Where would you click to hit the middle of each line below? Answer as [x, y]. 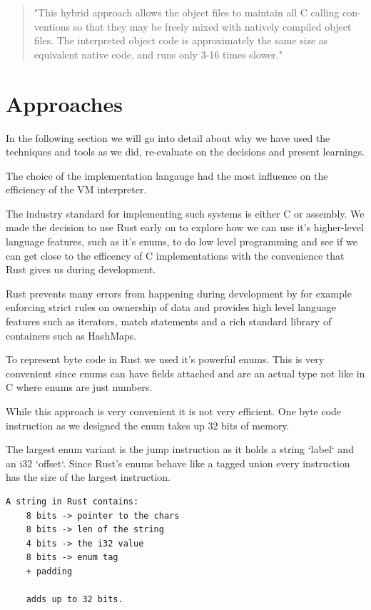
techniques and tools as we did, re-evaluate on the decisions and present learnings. [185, 152]
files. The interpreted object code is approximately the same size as [181, 40]
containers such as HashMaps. [71, 335]
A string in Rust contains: [72, 501]
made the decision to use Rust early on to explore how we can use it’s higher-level [185, 227]
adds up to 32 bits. [75, 600]
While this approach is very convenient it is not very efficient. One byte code [174, 411]
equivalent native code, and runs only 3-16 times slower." [158, 54]
